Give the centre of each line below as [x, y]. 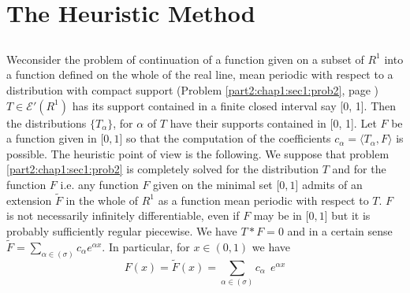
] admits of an [329, 184]
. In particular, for [146, 246]
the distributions [47, 122]
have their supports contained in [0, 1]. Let [273, 122]
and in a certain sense [340, 230]
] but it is [347, 215]
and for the [359, 169]
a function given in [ [55, 138]
